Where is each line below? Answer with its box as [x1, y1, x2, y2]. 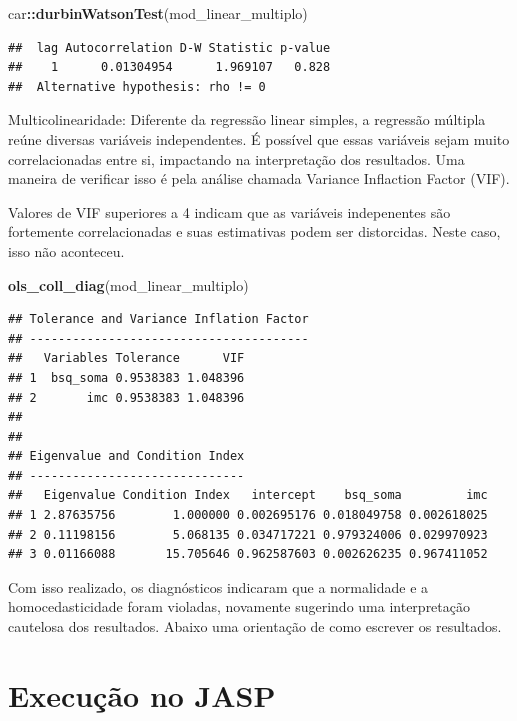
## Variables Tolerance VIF [8, 351, 245, 366]
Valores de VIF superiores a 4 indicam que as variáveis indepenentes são [8, 201, 451, 222]
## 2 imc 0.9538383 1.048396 [8, 390, 245, 405]
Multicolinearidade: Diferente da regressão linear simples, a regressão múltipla [8, 109, 486, 130]
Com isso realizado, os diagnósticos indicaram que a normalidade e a [8, 576, 429, 597]
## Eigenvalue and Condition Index [8, 449, 245, 464]
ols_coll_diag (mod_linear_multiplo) [8, 274, 249, 295]
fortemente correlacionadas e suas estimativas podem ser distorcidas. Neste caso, [8, 221, 501, 242]
